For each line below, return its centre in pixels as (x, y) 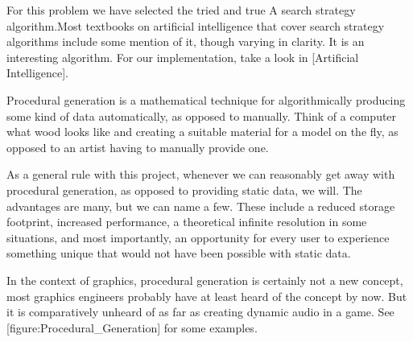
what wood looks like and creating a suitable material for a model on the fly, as (202, 132)
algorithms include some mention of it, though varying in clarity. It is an (186, 41)
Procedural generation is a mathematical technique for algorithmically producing (206, 99)
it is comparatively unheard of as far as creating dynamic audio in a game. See (200, 312)
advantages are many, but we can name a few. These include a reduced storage (201, 206)
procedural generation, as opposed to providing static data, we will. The (184, 190)
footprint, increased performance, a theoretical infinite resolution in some (187, 222)
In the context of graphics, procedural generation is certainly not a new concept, (205, 280)
